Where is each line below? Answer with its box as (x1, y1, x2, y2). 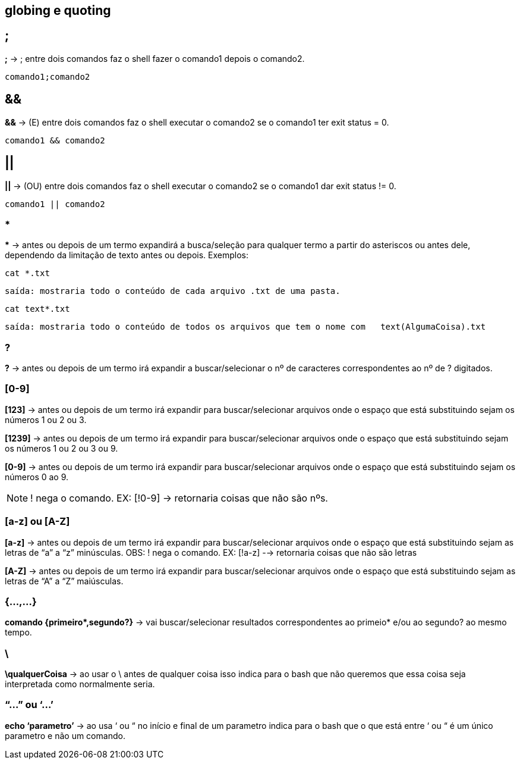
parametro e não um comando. (5, 730, 125, 741)
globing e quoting (5, 3, 111, 18)
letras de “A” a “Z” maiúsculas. (5, 575, 124, 586)
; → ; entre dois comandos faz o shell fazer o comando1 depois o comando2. (5, 53, 305, 64)
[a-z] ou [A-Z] (5, 515, 70, 528)
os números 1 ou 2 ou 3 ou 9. (5, 443, 118, 453)
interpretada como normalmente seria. (5, 679, 155, 690)
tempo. (5, 627, 32, 638)
